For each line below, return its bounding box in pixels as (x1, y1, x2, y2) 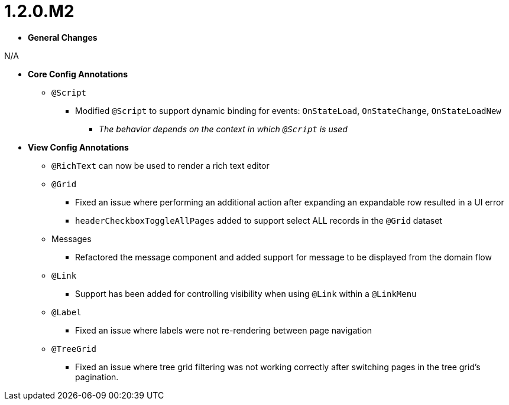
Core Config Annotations (28, 68, 128, 79)
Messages (51, 233, 92, 244)
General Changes (28, 32, 98, 43)
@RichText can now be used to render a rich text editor (51, 160, 270, 171)
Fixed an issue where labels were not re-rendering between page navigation (75, 325, 372, 335)
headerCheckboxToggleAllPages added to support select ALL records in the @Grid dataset (75, 215, 442, 226)
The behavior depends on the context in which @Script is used (99, 123, 348, 134)
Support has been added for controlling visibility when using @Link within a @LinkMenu (75, 288, 417, 299)
